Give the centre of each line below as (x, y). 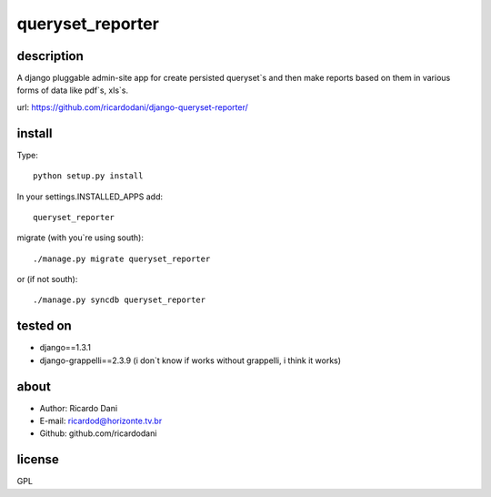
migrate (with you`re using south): (80, 238)
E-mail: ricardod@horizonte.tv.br (101, 421)
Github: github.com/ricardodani (98, 433)
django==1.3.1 (65, 348)
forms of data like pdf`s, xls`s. (73, 90)
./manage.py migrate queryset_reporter (122, 259)
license (38, 460)
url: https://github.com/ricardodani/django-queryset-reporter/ (133, 107)
